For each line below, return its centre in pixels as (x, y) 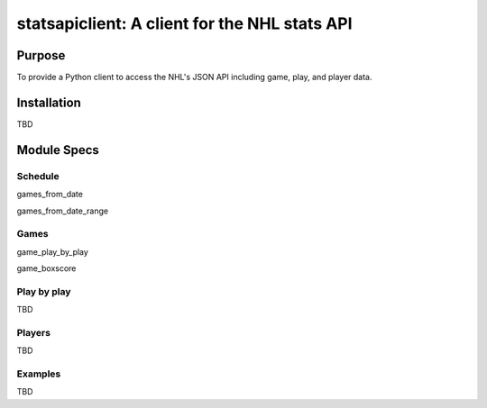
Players (34, 332)
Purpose (41, 55)
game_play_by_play (53, 251)
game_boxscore (46, 268)
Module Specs (58, 150)
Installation (49, 102)
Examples (39, 374)
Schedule (38, 176)
